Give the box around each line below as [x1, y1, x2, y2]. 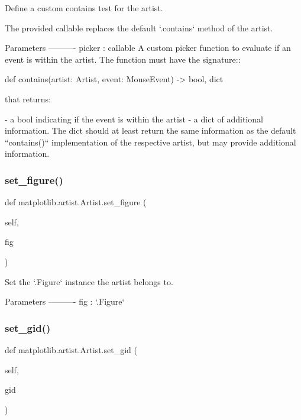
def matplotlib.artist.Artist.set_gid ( [5, 343, 137, 356]
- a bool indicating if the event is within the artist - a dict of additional [5, 112, 263, 125]
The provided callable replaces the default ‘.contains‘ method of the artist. [5, 21, 273, 34]
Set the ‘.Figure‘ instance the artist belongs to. [5, 275, 173, 287]
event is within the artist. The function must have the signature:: [5, 53, 241, 65]
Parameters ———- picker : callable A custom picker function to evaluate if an [5, 41, 291, 54]
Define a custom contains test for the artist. [5, 2, 163, 14]
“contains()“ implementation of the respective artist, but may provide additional [5, 135, 296, 148]
